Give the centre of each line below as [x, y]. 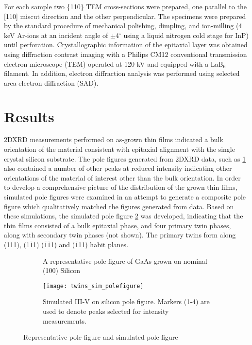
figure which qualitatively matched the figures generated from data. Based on [119, 206]
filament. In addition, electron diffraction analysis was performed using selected [122, 73]
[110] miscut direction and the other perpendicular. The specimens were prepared [125, 16]
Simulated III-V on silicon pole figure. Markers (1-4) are [126, 301]
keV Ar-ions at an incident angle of [56, 35]
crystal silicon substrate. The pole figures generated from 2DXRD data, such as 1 [125, 158]
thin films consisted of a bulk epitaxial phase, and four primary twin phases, [118, 225]
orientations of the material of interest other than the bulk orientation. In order [122, 177]
